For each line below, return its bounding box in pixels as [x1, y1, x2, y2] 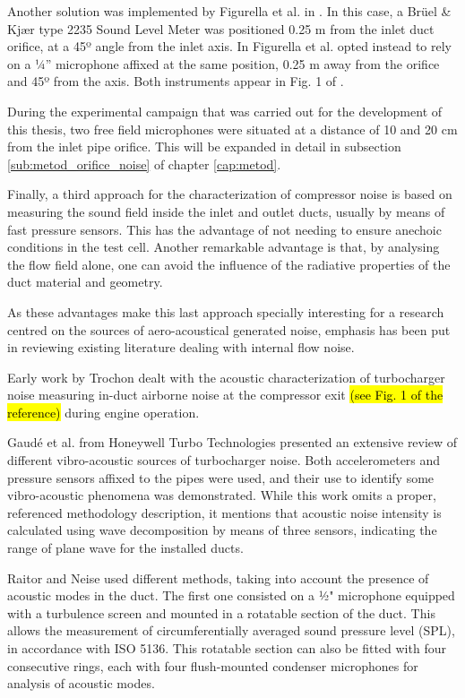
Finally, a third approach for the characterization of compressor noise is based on [7, 185, 452, 203]
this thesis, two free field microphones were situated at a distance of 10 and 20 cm [7, 119, 458, 138]
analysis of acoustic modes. [7, 674, 155, 693]
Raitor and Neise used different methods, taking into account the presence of [7, 568, 429, 587]
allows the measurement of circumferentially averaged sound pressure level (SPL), [7, 621, 455, 640]
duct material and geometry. [7, 272, 163, 291]
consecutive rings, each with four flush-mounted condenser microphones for [7, 656, 418, 675]
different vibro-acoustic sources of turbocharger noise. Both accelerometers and [7, 451, 441, 470]
